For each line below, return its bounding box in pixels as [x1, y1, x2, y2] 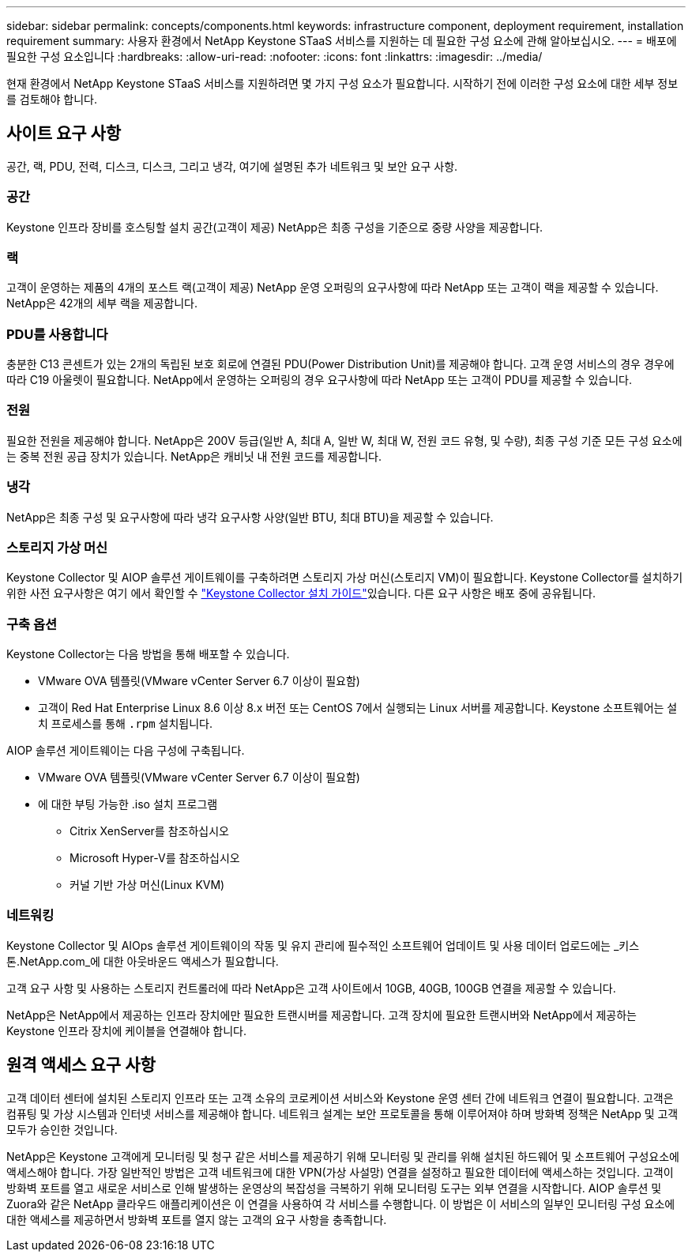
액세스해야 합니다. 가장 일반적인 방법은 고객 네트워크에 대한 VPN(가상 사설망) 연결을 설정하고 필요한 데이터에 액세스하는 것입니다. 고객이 [6, 1165, 674, 1179]
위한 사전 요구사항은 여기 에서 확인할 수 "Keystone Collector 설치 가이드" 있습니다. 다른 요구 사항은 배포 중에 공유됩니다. [6, 586, 596, 601]
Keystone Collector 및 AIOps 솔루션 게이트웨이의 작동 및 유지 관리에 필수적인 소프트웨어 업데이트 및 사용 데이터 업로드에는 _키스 [6, 938, 640, 952]
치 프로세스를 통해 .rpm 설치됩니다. [38, 717, 212, 731]
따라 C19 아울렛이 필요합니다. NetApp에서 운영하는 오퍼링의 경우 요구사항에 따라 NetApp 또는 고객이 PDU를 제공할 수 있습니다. [6, 373, 633, 387]
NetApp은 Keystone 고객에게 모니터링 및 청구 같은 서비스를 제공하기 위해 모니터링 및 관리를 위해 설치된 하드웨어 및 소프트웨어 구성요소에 [6, 1149, 679, 1163]
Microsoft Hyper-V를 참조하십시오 [70, 851, 240, 865]
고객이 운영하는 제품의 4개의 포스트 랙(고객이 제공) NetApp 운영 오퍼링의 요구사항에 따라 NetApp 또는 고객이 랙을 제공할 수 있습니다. [6, 281, 659, 295]
